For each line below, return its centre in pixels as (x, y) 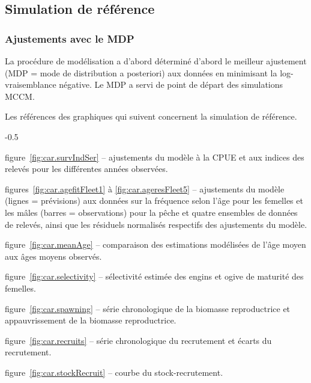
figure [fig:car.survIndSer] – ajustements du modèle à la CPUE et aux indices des (155, 157)
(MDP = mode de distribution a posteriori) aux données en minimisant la (141, 72)
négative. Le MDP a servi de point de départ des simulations (171, 84)
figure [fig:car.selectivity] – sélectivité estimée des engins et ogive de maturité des (154, 276)
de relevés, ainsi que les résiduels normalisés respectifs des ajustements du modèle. (156, 224)
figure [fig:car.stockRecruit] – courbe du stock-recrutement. (114, 372)
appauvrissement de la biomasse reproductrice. (91, 320)
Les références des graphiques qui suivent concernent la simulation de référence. (151, 116)
